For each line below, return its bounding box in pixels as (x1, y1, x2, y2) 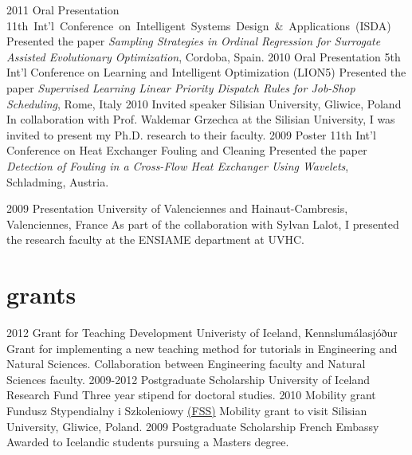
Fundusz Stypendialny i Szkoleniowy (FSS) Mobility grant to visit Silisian (6, 402, 367, 418)
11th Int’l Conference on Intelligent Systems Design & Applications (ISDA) (6, 17, 391, 33)
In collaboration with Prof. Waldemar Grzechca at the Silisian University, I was (6, 111, 395, 127)
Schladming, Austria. (6, 173, 109, 190)
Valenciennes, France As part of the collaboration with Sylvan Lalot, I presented (6, 215, 399, 232)
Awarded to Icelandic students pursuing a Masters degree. (6, 433, 289, 450)
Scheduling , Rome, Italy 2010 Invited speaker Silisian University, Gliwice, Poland (6, 95, 402, 112)
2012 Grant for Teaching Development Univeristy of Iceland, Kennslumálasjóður (6, 324, 398, 341)
